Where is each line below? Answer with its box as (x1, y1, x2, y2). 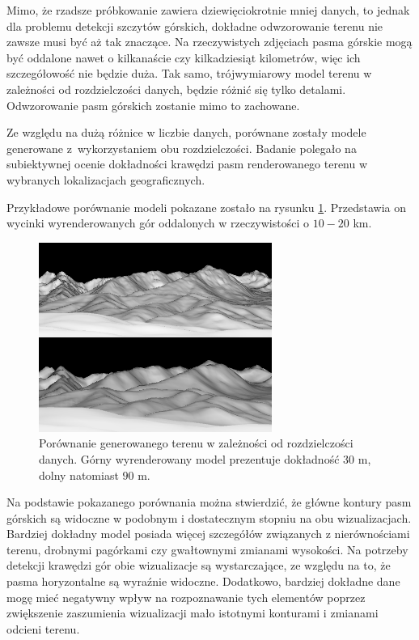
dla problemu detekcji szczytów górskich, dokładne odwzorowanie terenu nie (6, 17, 383, 34)
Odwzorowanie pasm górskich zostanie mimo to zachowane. (6, 96, 300, 113)
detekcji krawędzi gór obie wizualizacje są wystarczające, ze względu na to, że (6, 557, 391, 574)
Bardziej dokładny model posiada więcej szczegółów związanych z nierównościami (6, 525, 410, 542)
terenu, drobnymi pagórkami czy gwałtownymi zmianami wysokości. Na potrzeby (6, 540, 408, 557)
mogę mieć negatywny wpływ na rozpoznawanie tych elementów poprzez (6, 588, 366, 605)
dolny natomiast (39, 466, 119, 483)
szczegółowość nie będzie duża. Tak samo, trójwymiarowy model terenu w (6, 65, 372, 82)
